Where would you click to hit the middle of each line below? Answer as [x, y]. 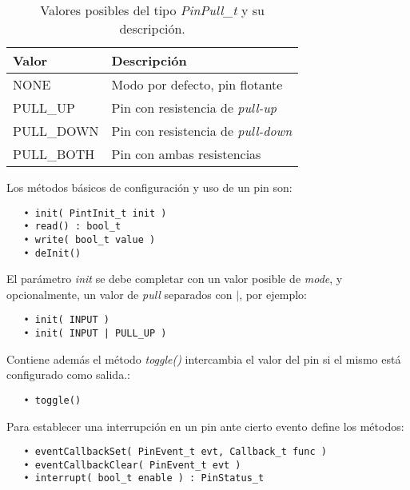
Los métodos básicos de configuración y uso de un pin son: [149, 187]
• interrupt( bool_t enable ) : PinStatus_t [144, 478]
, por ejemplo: [273, 294]
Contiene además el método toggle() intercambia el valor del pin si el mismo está [204, 359]
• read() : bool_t [72, 227]
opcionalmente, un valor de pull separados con [119, 294]
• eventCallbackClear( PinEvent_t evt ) [132, 465]
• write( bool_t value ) [90, 239]
